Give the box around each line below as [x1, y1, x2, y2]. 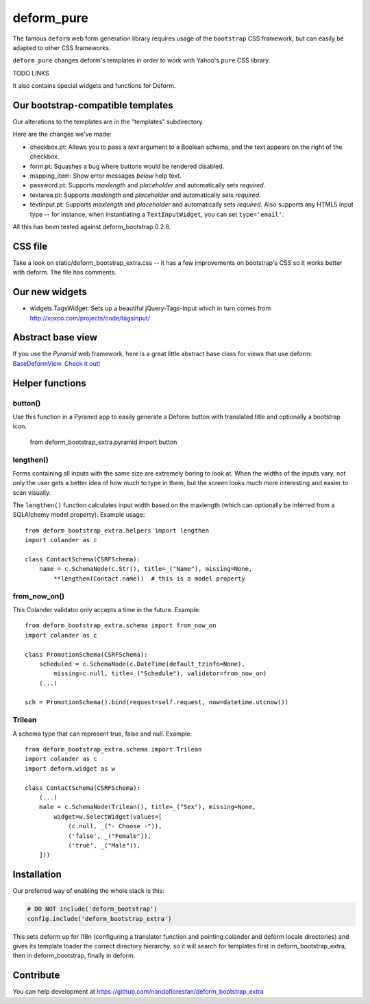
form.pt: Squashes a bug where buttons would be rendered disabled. [29, 162, 225, 170]
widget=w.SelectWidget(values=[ [53, 813, 162, 820]
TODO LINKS [12, 69, 49, 77]
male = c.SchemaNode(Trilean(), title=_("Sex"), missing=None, [38, 803, 256, 811]
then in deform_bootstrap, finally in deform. [12, 951, 136, 960]
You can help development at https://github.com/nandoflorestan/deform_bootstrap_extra [12, 988, 264, 996]
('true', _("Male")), [68, 841, 140, 849]
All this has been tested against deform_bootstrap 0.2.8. [12, 222, 171, 231]
